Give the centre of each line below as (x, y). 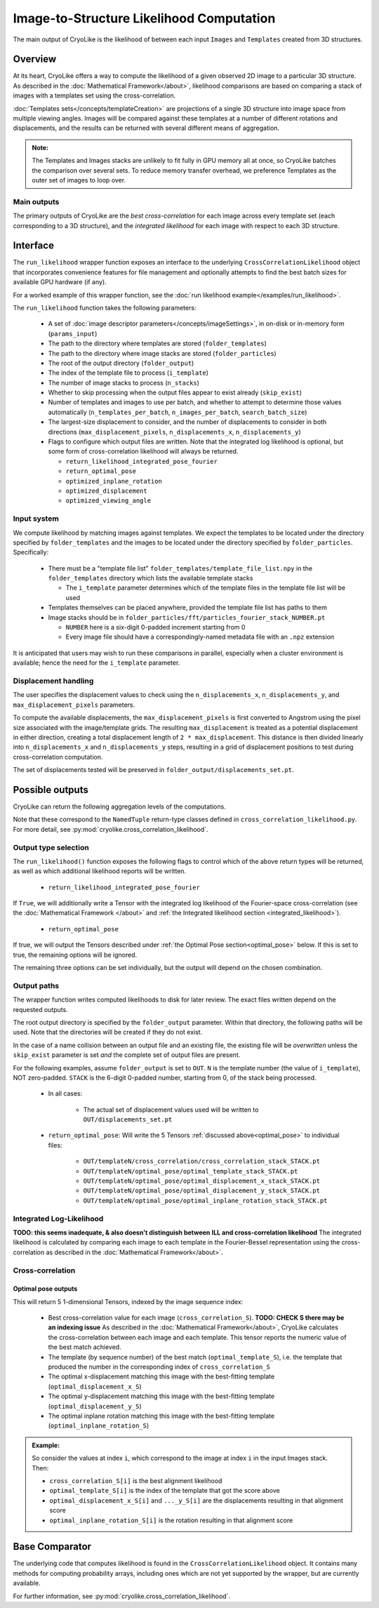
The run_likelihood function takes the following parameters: (105, 307)
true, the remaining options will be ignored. (75, 955)
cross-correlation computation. (58, 757)
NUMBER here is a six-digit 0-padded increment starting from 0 (155, 627)
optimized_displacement (106, 491)
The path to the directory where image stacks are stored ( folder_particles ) (162, 353)
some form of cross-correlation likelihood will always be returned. (143, 451)
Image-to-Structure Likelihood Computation (144, 18)
